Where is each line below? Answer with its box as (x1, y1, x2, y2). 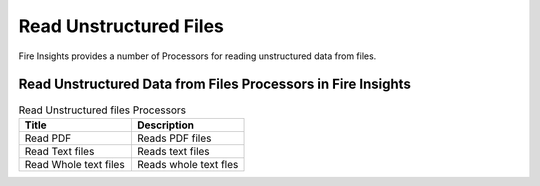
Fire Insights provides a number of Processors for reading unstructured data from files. (18, 50, 377, 62)
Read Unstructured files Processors (18, 103, 187, 117)
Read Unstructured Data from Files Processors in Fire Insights (18, 76, 412, 93)
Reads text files (136, 144, 210, 158)
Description (136, 118, 195, 132)
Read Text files (24, 144, 95, 158)
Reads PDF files (136, 131, 212, 145)
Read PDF (24, 131, 72, 145)
